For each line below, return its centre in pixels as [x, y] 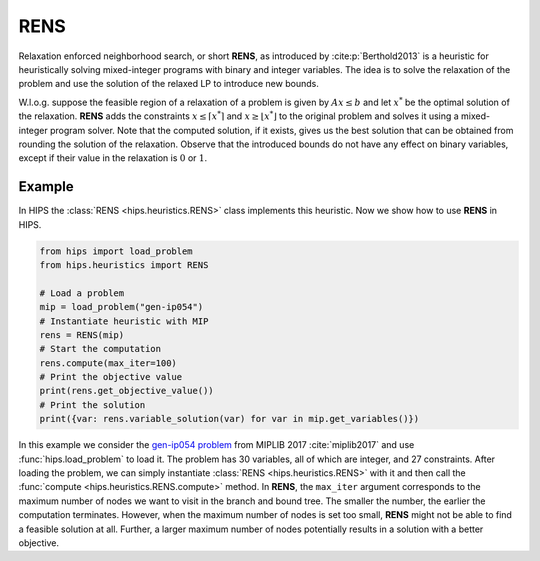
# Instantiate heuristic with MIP [124, 321]
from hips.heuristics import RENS [124, 264]
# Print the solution [92, 404]
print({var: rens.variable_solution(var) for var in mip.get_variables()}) [229, 419]
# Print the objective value [111, 377]
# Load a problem [82, 293]
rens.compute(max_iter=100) [108, 363]
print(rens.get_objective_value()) [126, 391]
